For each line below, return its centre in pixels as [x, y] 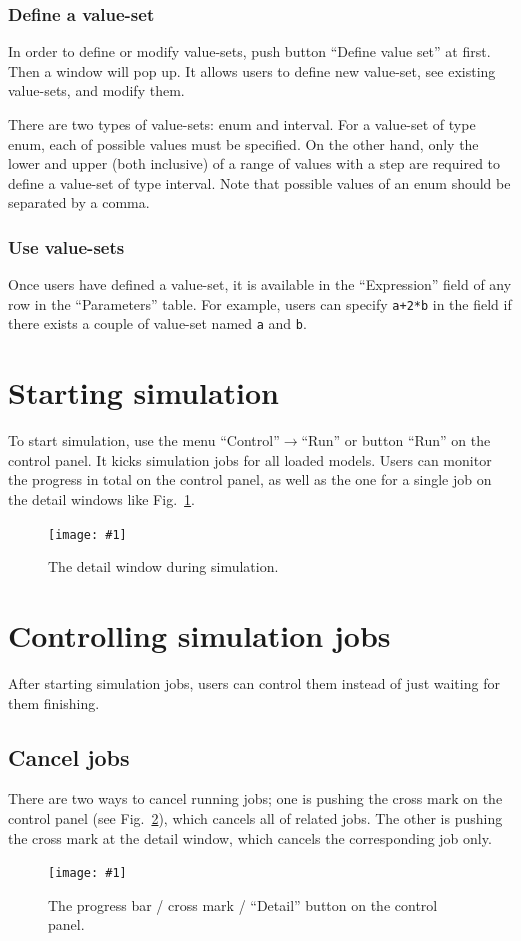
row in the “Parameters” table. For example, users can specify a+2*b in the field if [260, 303]
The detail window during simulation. [163, 566]
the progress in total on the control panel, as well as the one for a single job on [250, 479]
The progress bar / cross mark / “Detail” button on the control [243, 904]
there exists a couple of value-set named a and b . [157, 323]
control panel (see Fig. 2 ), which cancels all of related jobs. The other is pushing [255, 817]
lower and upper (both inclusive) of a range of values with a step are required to [254, 163]
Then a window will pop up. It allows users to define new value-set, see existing [252, 70]
